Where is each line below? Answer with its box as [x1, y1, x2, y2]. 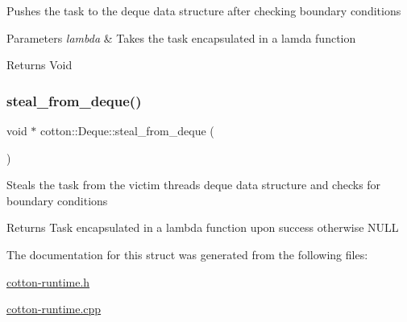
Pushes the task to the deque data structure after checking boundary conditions [6, 2, 401, 19]
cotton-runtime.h [6, 273, 90, 290]
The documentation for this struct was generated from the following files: [6, 246, 368, 262]
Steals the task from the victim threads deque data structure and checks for [6, 176, 381, 193]
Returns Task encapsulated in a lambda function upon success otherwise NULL [6, 219, 399, 236]
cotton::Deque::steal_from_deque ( [40, 122, 214, 138]
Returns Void [6, 56, 73, 73]
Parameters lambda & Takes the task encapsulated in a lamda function [6, 29, 356, 46]
